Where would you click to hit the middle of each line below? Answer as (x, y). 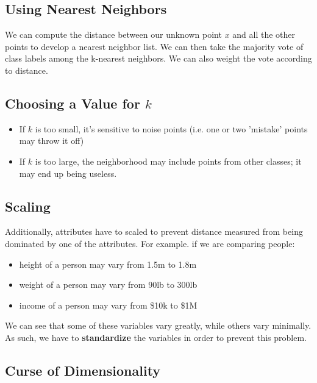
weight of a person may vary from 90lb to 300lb (108, 285)
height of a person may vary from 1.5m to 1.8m (108, 264)
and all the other (264, 34)
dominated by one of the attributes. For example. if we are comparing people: (150, 243)
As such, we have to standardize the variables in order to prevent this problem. (156, 337)
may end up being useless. (68, 173)
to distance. (27, 70)
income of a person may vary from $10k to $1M (108, 305)
